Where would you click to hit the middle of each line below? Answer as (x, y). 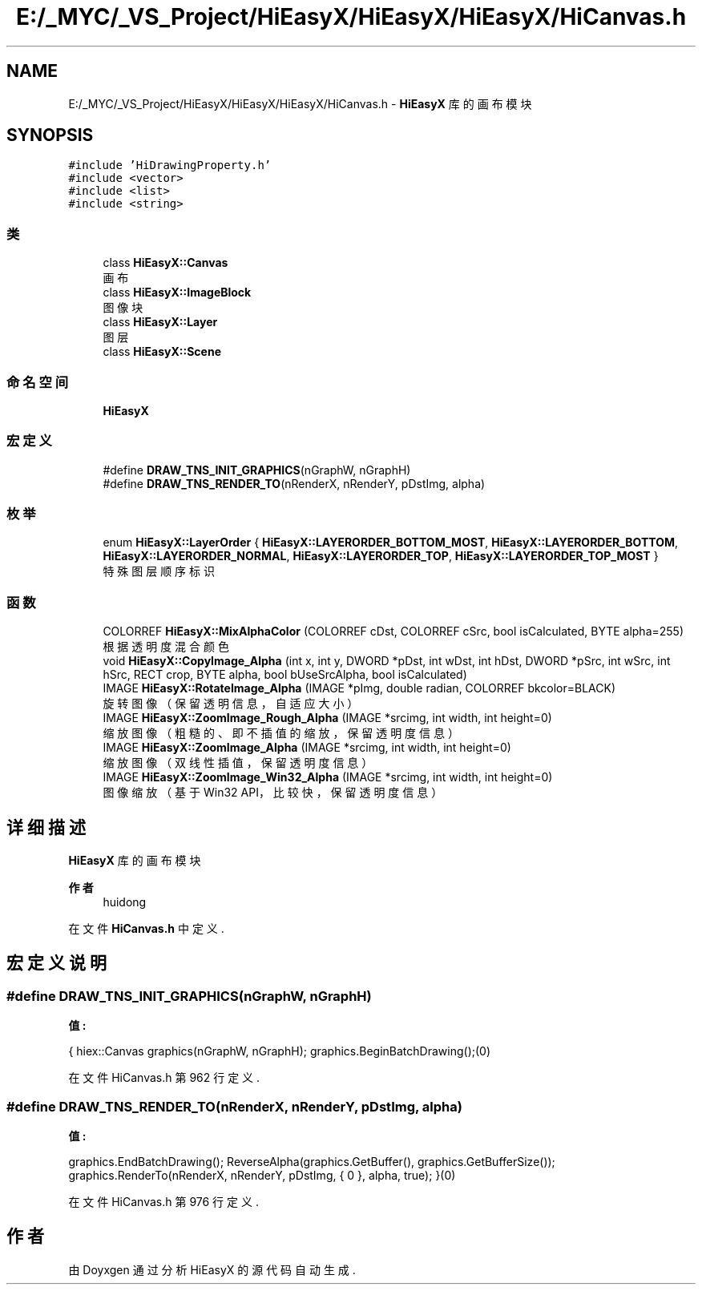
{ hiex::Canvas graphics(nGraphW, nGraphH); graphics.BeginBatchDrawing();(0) (280, 1051)
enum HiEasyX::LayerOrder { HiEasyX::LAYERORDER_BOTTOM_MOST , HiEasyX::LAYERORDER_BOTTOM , (391, 543)
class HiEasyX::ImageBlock (177, 292)
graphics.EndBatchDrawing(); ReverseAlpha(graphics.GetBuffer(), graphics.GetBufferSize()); (312, 1162)
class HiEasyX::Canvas (165, 263)
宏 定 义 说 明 (56, 963)
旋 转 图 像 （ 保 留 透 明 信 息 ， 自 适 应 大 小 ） (231, 704)
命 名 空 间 (38, 382)
